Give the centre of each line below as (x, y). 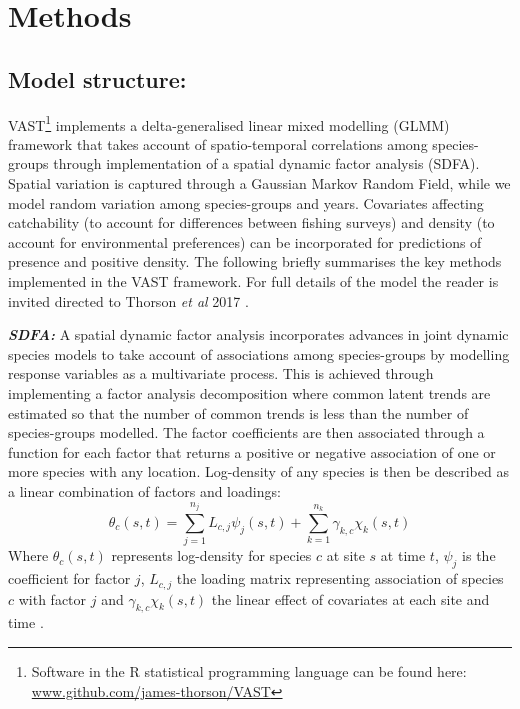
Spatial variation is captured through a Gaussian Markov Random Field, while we (259, 183)
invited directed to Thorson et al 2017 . (128, 300)
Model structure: (97, 78)
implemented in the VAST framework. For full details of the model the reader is (253, 280)
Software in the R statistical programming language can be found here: (249, 670)
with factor (52, 598)
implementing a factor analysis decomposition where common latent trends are (249, 392)
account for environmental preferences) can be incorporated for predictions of (245, 241)
